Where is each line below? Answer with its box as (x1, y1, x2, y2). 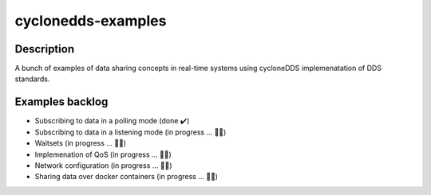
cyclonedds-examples (14, 12, 167, 29)
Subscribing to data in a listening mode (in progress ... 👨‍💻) (34, 127, 227, 137)
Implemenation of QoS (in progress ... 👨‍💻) (34, 150, 172, 159)
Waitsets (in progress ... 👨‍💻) (34, 138, 127, 148)
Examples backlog (14, 96, 109, 109)
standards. (14, 74, 50, 84)
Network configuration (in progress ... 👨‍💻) (34, 160, 172, 170)
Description (14, 42, 75, 56)
